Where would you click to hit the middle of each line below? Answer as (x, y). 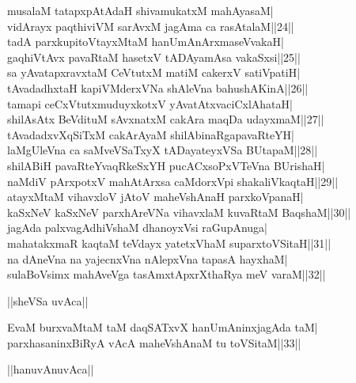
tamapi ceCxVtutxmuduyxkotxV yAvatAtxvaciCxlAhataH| (150, 103)
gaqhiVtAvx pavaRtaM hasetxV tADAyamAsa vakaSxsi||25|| (154, 57)
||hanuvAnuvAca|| (51, 369)
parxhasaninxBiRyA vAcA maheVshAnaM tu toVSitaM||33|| (154, 342)
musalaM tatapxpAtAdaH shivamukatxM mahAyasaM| (140, 10)
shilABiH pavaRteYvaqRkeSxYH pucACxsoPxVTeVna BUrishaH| (166, 165)
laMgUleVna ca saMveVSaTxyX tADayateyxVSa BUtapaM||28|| (163, 150)
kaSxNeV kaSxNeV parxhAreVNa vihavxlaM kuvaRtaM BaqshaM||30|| (179, 212)
